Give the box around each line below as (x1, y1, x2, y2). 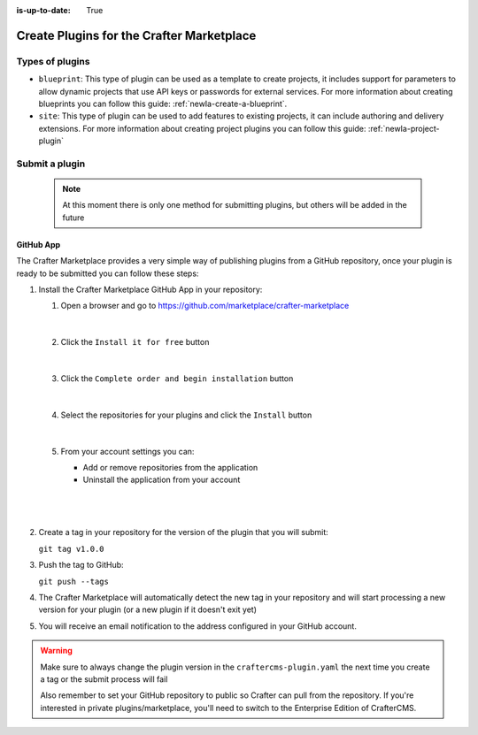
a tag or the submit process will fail (40, 674, 168, 685)
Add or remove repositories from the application (82, 462, 258, 472)
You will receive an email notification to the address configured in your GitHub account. (38, 620, 358, 632)
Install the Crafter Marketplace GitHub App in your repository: (38, 284, 263, 295)
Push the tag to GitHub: (38, 560, 124, 570)
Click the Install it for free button (60, 337, 210, 348)
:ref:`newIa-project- (367, 123, 440, 134)
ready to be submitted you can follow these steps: (16, 268, 199, 279)
